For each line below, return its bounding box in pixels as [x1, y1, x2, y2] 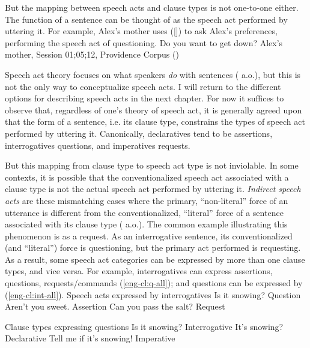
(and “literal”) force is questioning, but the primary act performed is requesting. [5, 241, 301, 254]
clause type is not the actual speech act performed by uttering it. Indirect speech [5, 182, 301, 195]
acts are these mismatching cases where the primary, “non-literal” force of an [5, 194, 288, 206]
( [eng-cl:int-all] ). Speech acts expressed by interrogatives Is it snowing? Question [5, 288, 301, 301]
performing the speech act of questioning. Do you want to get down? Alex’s [5, 36, 283, 49]
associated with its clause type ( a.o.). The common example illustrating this [5, 218, 288, 230]
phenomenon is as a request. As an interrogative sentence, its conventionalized [5, 229, 293, 242]
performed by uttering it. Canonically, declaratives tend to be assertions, [5, 127, 273, 139]
